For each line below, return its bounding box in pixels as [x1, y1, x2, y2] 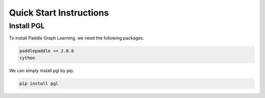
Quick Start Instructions [9, 7, 109, 18]
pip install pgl [19, 80, 59, 86]
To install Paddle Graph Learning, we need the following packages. [9, 35, 144, 41]
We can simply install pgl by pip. [9, 67, 75, 73]
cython [19, 55, 35, 60]
